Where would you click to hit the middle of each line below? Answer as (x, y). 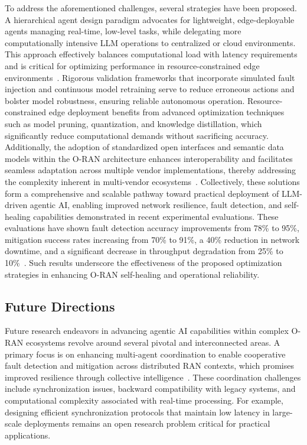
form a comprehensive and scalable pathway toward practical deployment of (142, 193)
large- (282, 412)
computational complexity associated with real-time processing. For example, (144, 400)
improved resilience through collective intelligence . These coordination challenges (153, 377)
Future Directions (60, 306)
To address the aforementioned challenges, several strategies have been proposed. (151, 8)
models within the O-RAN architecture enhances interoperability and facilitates (149, 158)
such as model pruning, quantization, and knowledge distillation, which (133, 123)
